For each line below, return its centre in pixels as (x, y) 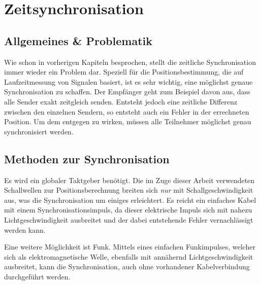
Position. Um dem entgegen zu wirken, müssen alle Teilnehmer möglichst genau (128, 121)
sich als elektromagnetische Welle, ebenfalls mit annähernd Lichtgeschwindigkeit (129, 256)
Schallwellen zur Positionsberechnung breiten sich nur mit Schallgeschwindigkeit (129, 190)
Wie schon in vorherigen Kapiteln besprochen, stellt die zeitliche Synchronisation (130, 62)
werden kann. (25, 229)
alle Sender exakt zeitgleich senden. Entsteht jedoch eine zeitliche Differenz (121, 101)
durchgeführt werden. (37, 276)
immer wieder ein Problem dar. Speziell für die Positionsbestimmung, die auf (124, 72)
